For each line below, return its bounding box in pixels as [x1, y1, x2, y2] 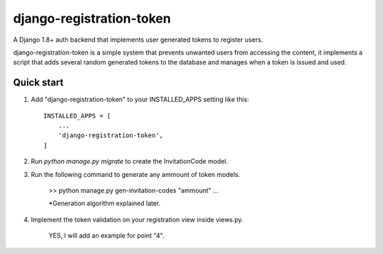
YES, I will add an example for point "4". [48, 231, 165, 240]
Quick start [13, 76, 64, 88]
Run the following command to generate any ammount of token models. [30, 170, 240, 178]
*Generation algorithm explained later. [48, 199, 161, 208]
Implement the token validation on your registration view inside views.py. [30, 215, 244, 224]
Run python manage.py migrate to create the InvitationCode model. [30, 157, 228, 166]
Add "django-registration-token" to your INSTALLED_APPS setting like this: [30, 96, 250, 104]
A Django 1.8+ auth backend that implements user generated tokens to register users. [13, 35, 263, 44]
